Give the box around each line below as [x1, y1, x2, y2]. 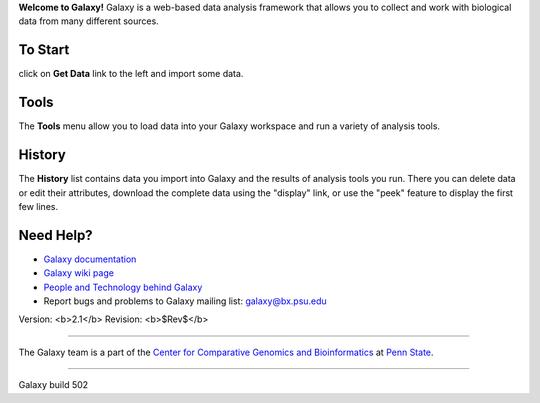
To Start [18, 41, 70, 59]
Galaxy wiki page [43, 267, 115, 279]
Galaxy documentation [43, 253, 137, 265]
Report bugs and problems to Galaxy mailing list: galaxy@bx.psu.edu [43, 295, 327, 307]
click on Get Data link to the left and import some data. [18, 68, 244, 80]
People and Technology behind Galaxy [43, 281, 203, 293]
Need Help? [18, 226, 94, 244]
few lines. [18, 200, 59, 212]
